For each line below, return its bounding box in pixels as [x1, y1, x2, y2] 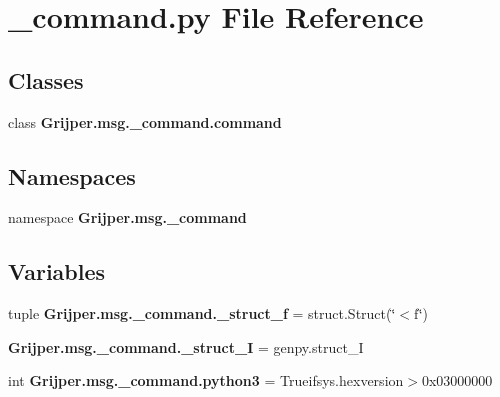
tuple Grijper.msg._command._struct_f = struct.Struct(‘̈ [8, 303, 396, 324]
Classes [8, 64, 84, 95]
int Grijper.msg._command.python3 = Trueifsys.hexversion [8, 370, 404, 391]
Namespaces [8, 160, 136, 191]
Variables [8, 256, 106, 287]
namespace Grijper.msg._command [8, 207, 247, 228]
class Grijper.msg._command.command [8, 111, 282, 132]
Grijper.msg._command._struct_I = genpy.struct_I [8, 336, 364, 357]
